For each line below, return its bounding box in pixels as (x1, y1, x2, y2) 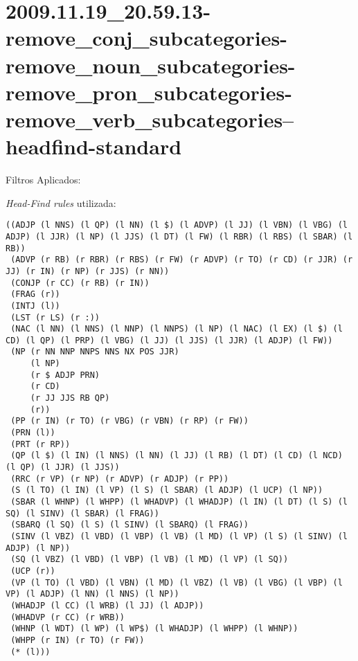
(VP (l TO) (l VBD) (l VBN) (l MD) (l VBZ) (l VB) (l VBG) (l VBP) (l (10, 577, 343, 588)
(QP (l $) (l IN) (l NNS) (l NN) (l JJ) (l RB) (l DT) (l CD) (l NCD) (10, 451, 343, 461)
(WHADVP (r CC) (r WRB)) (10, 612, 125, 622)
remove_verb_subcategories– (6, 105, 294, 133)
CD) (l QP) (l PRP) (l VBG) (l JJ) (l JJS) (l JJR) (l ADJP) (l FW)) (6, 335, 333, 345)
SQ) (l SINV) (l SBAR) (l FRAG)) (6, 508, 159, 518)
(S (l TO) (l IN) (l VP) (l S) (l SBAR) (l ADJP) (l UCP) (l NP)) (10, 485, 323, 496)
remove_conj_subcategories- (6, 24, 287, 52)
